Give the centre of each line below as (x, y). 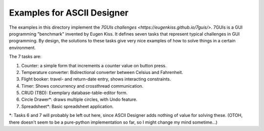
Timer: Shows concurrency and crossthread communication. (82, 86)
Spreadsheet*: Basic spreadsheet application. (67, 106)
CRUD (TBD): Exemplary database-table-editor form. (75, 93)
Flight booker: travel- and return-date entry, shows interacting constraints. (96, 79)
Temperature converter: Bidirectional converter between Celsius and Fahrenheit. (102, 72)
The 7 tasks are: (25, 56)
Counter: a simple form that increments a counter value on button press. (94, 65)
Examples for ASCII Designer (69, 13)
